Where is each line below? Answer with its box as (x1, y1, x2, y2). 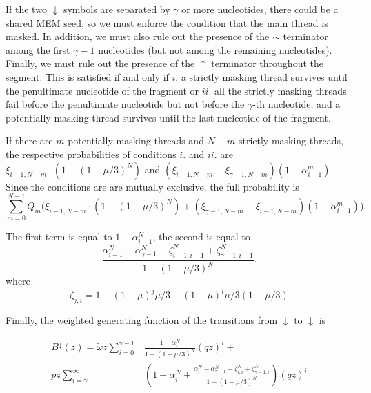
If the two (6, 2, 47, 16)
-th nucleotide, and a (252, 97, 341, 111)
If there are (6, 133, 53, 148)
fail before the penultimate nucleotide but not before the (6, 97, 245, 111)
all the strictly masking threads (214, 83, 347, 97)
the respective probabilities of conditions (6, 146, 177, 161)
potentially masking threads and (68, 133, 204, 148)
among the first (6, 42, 70, 57)
